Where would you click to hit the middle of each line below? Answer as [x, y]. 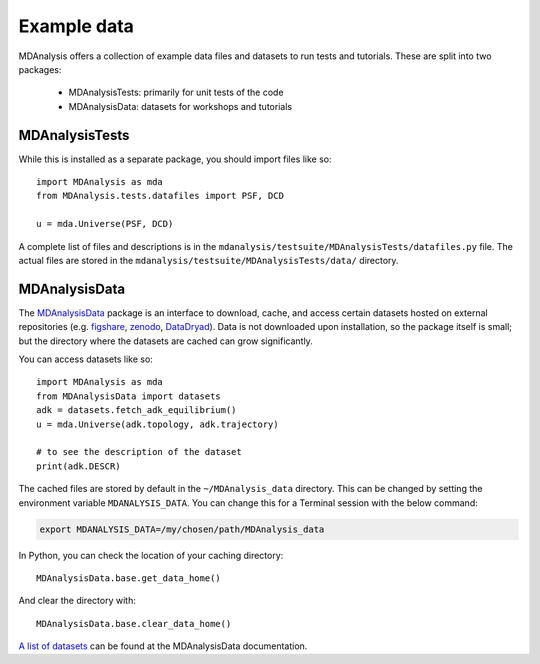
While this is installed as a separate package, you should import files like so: [175, 159]
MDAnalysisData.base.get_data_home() [129, 578]
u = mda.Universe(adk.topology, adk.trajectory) [157, 424]
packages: [40, 69]
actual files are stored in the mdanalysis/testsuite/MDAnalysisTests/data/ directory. [208, 260]
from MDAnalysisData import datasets [129, 396]
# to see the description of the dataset [139, 452]
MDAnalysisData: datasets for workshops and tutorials [180, 106]
